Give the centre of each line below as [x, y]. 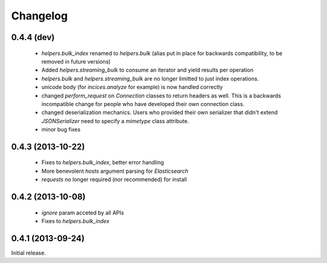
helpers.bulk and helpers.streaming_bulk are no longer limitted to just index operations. [150, 78]
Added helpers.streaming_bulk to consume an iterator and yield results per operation [147, 70]
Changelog [39, 16]
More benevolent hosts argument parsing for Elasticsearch [115, 171]
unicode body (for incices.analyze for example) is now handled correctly [132, 87]
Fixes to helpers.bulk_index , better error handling [103, 162]
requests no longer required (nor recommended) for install [114, 179]
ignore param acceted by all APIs [83, 213]
